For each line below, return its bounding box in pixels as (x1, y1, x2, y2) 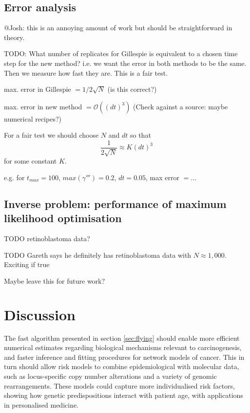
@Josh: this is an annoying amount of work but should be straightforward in (4, 22, 232, 33)
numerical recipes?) (4, 113, 61, 124)
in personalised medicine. (4, 399, 79, 410)
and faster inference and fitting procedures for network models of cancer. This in (4, 351, 245, 362)
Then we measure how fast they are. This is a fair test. (4, 67, 168, 78)
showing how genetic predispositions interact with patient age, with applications (4, 390, 243, 400)
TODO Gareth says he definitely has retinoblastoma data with (4, 249, 192, 260)
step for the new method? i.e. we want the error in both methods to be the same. (4, 58, 247, 68)
